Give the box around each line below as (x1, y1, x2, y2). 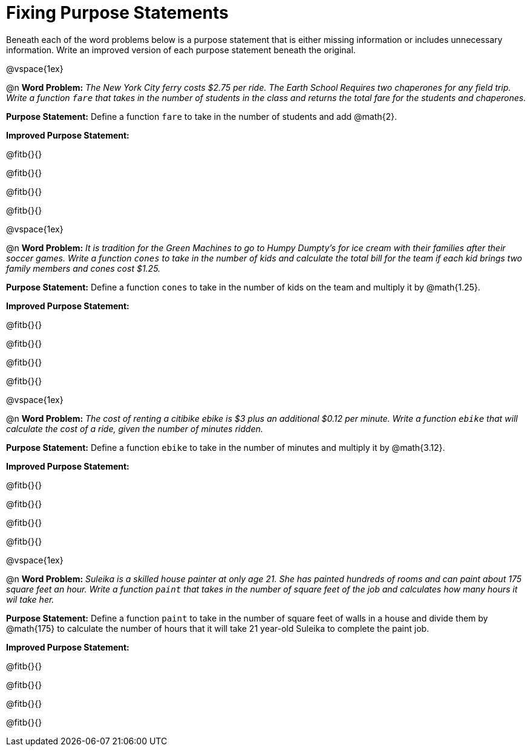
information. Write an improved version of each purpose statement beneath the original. (6, 44, 356, 55)
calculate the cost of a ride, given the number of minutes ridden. (6, 423, 263, 434)
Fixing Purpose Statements (6, 2, 229, 23)
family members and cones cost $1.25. (6, 263, 161, 274)
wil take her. (6, 594, 54, 605)
